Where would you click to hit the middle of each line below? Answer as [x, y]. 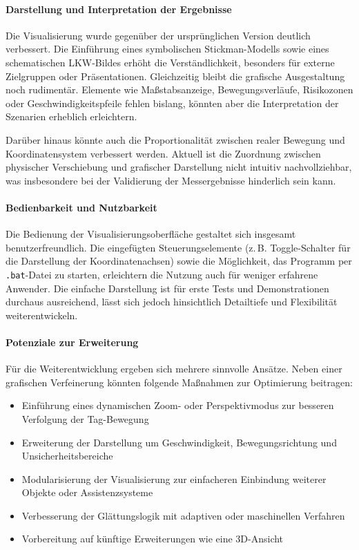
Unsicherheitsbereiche [67, 456]
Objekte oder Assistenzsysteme [87, 492]
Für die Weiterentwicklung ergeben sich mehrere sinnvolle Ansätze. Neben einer [174, 369]
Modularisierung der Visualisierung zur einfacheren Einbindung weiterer [174, 478]
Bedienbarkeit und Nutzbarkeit [81, 207]
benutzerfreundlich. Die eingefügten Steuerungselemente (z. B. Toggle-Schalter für [178, 247]
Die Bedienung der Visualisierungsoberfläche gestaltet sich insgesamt [151, 234]
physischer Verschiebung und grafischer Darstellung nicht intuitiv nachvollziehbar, [179, 167]
